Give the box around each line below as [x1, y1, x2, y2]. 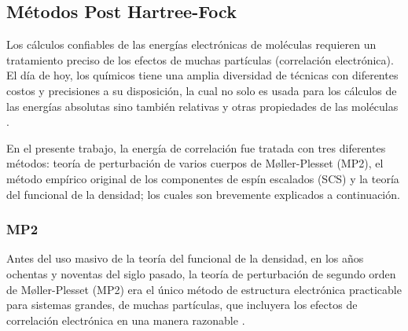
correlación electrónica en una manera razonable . [6, 311, 245, 328]
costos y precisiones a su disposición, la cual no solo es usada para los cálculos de [6, 82, 397, 98]
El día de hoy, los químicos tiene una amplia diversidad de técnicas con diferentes [6, 67, 399, 83]
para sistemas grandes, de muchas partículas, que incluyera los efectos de [6, 296, 358, 313]
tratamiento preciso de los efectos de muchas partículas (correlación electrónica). [6, 51, 394, 68]
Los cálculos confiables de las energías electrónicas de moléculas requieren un [6, 36, 377, 53]
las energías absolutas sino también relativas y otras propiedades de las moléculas [6, 97, 399, 114]
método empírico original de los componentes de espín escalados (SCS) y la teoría [6, 170, 399, 186]
